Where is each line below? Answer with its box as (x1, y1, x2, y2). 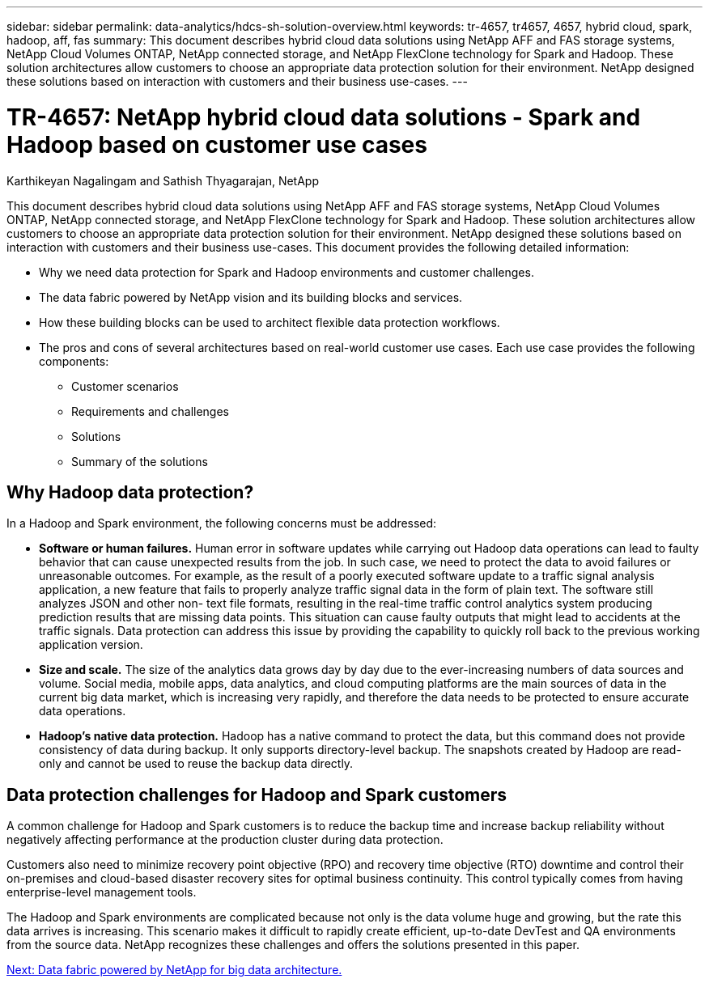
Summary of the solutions (71, 454, 208, 468)
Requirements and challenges (71, 404, 230, 418)
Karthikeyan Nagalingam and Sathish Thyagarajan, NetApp (6, 173, 319, 188)
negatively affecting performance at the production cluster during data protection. (6, 833, 444, 847)
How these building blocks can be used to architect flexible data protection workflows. (39, 315, 500, 329)
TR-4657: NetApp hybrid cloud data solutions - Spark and (6, 103, 641, 131)
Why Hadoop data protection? (6, 481, 254, 502)
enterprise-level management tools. (6, 885, 197, 900)
